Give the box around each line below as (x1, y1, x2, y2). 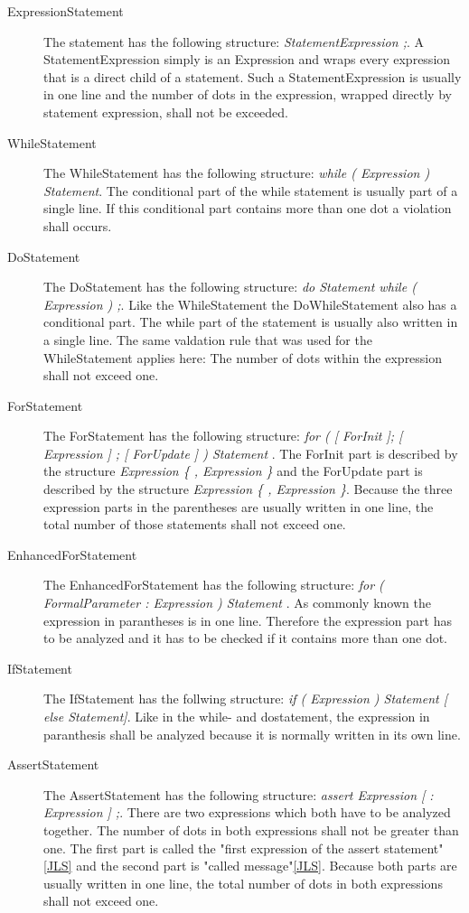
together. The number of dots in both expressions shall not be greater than (43, 820, 459, 839)
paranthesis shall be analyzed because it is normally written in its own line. (43, 724, 461, 743)
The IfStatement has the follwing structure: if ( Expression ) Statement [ (43, 689, 448, 708)
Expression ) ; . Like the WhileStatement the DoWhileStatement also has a (43, 294, 457, 313)
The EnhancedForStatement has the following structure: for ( (43, 575, 384, 594)
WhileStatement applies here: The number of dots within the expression (43, 348, 443, 367)
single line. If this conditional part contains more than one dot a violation (43, 199, 452, 218)
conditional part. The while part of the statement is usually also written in (43, 312, 458, 331)
